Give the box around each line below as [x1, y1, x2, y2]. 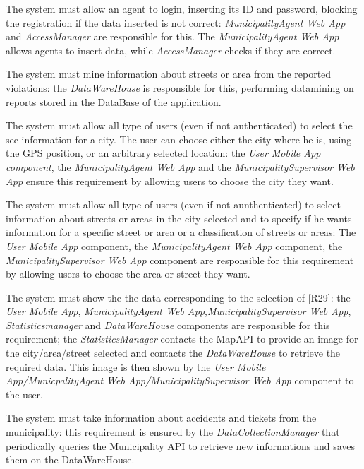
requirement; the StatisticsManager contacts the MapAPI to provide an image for [6, 331, 358, 346]
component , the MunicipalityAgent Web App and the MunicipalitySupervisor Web [6, 159, 355, 174]
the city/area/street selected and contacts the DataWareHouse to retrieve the [6, 345, 341, 360]
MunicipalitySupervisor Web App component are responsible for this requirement [6, 252, 354, 267]
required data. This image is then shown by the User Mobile [6, 359, 266, 374]
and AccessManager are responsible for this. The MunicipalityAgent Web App [6, 29, 339, 44]
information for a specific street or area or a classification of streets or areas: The [6, 225, 356, 239]
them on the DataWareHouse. [6, 452, 135, 467]
